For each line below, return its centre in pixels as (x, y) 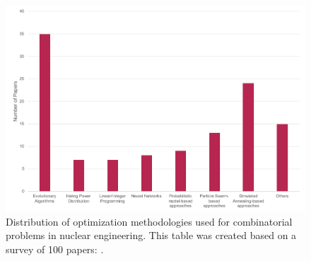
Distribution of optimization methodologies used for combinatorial (149, 221)
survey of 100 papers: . (55, 249)
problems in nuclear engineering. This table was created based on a (151, 235)
